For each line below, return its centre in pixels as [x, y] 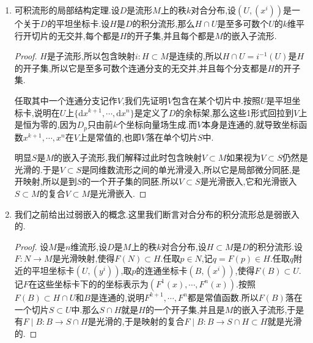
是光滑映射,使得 [83, 258]
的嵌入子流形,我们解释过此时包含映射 [127, 157]
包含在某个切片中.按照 [216, 100]
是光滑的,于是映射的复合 [136, 321]
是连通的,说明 [117, 297]
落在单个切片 [171, 137]
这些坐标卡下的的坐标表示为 [93, 283]
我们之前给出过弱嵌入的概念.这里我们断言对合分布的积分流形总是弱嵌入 [157, 214]
